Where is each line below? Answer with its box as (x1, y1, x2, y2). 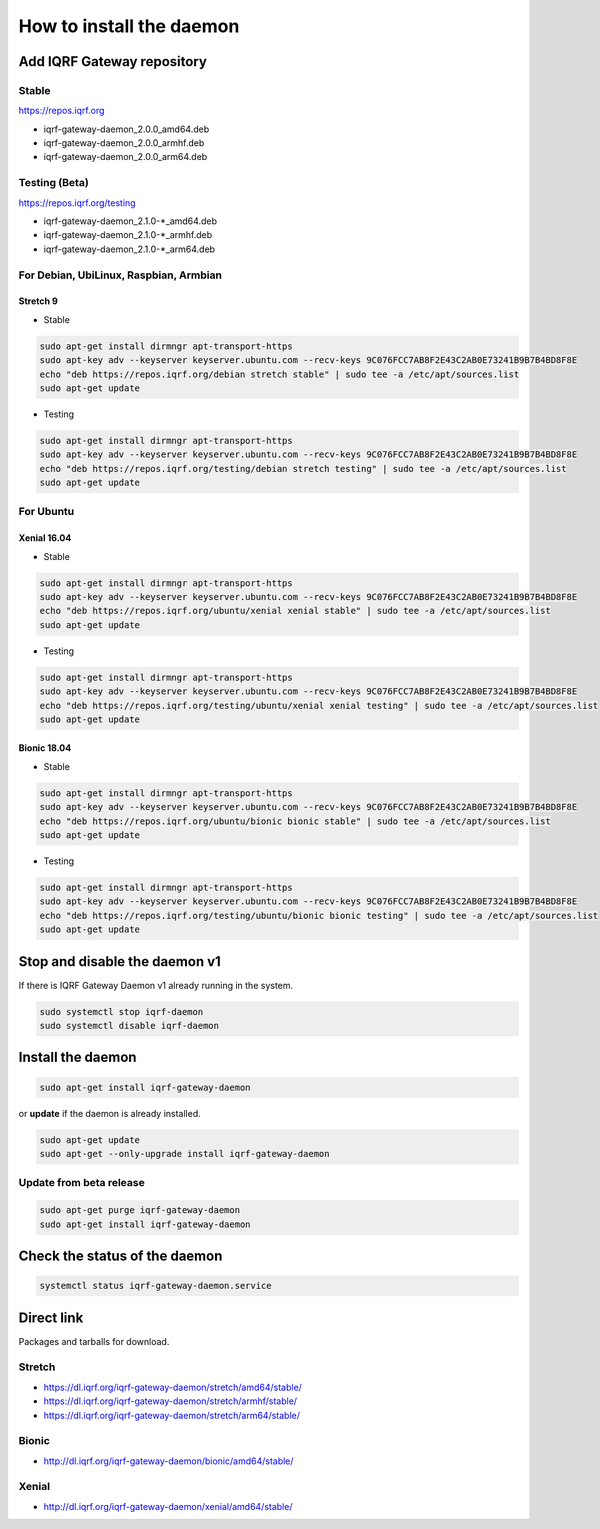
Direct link (18, 1309, 84, 1326)
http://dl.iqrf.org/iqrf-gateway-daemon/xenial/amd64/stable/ (43, 1500, 293, 1512)
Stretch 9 (18, 295, 59, 307)
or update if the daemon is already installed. (18, 1107, 202, 1119)
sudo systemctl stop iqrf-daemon (39, 1006, 204, 1017)
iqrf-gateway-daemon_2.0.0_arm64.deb (43, 151, 208, 163)
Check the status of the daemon (18, 1247, 223, 1264)
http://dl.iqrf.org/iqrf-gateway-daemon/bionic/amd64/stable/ (43, 1455, 294, 1467)
